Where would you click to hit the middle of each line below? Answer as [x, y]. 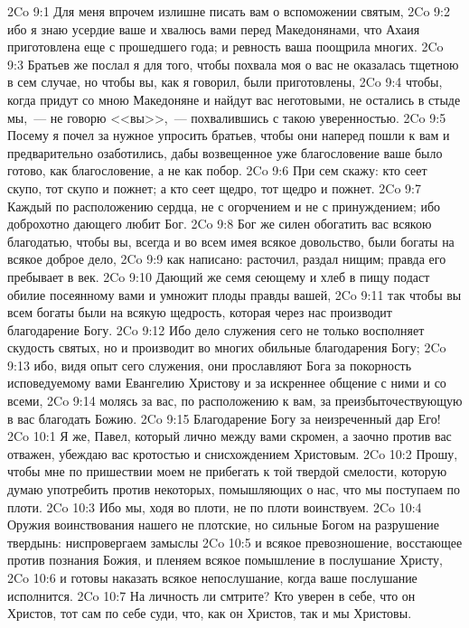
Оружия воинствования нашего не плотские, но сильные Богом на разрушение [223, 525]
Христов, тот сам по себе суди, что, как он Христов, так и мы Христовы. [210, 613]
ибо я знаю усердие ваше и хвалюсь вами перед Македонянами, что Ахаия [214, 28]
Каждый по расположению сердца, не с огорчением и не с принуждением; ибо [224, 206]
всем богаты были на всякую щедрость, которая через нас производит [200, 312]
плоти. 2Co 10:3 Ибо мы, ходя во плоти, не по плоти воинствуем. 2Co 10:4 [215, 506]
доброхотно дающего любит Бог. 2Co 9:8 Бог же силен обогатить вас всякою [220, 224]
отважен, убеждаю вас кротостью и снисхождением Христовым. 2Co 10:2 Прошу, [233, 453]
